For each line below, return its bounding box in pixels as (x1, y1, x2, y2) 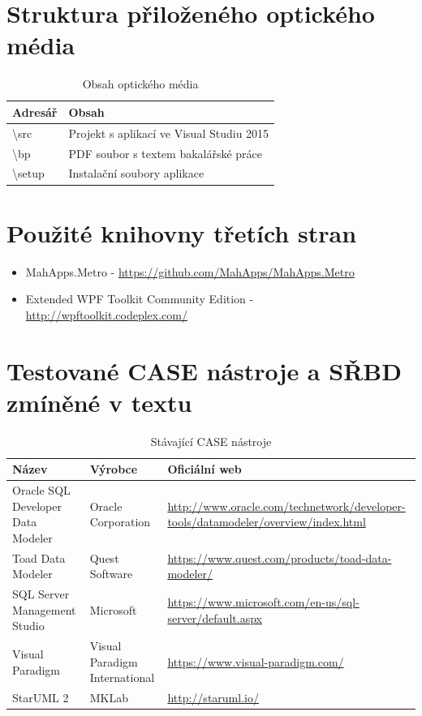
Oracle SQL (12, 482, 71, 499)
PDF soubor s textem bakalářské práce (68, 144, 263, 161)
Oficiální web (167, 461, 242, 478)
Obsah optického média (82, 75, 199, 92)
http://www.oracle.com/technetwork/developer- (167, 497, 406, 514)
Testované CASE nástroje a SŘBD (6, 354, 402, 387)
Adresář (12, 103, 58, 120)
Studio (12, 617, 45, 634)
